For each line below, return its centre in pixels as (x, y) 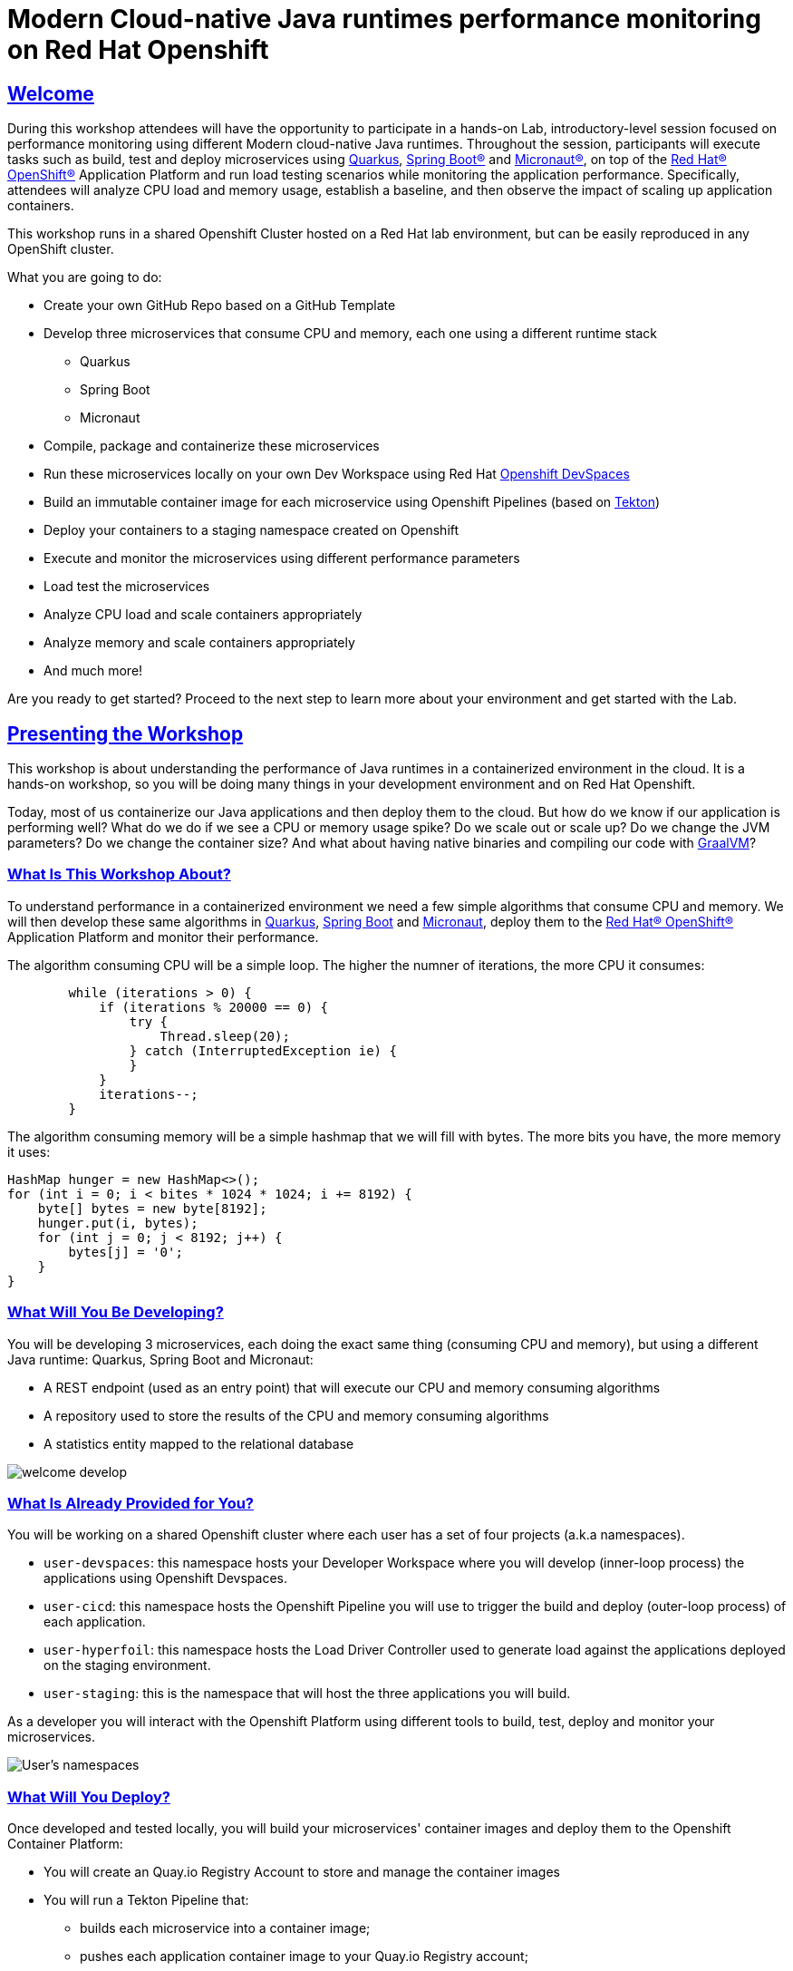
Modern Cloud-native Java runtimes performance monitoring (384, 19)
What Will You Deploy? (89, 1796)
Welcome (51, 93)
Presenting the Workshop (126, 733)
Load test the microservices (127, 587)
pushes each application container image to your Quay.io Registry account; (304, 1956)
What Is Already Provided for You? (131, 1503)
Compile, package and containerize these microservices (212, 446)
